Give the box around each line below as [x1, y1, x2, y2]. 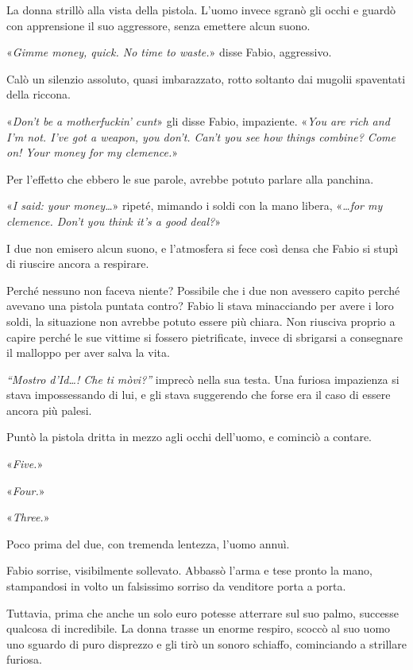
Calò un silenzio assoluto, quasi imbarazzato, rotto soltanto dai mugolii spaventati [6, 70, 406, 87]
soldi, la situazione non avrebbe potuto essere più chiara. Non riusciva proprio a [6, 312, 396, 329]
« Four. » [6, 482, 45, 498]
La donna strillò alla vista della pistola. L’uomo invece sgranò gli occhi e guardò [6, 2, 396, 17]
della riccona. [6, 86, 71, 103]
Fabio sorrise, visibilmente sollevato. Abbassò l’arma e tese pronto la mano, [6, 562, 372, 579]
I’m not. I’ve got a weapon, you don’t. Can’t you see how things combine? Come [6, 128, 396, 145]
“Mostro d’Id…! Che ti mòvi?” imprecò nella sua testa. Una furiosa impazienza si [6, 370, 399, 387]
